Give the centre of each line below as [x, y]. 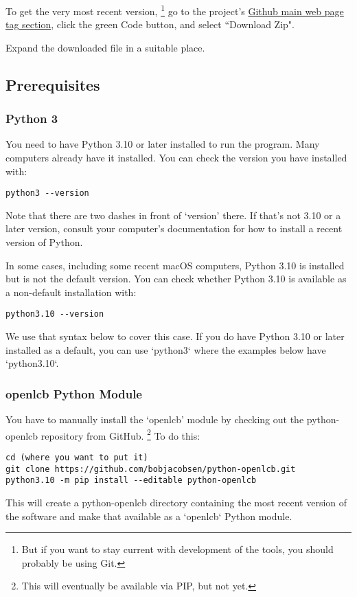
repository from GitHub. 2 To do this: [120, 434]
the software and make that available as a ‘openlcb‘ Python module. [149, 516]
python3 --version [47, 193]
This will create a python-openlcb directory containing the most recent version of [176, 502]
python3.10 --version [55, 314]
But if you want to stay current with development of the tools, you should [177, 549]
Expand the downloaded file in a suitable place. [105, 47]
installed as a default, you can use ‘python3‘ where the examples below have [166, 349]
